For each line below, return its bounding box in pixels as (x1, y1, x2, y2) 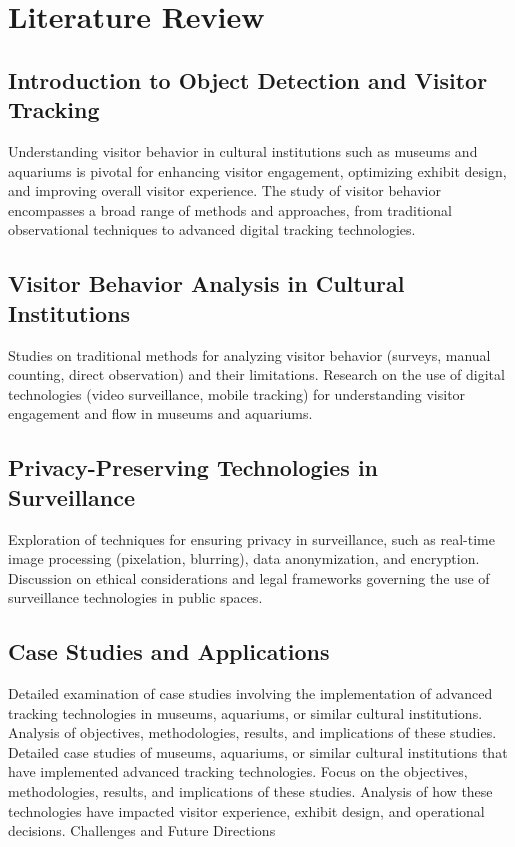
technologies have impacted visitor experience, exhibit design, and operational (8, 800, 485, 821)
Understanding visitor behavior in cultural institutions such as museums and (8, 140, 478, 161)
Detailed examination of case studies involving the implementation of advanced (8, 683, 493, 704)
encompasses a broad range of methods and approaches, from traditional (8, 199, 452, 220)
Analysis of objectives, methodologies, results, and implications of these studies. (8, 722, 497, 743)
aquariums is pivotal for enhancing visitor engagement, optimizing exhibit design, (8, 160, 507, 181)
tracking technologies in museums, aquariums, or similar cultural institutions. (8, 702, 483, 723)
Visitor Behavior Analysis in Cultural (8, 268, 405, 299)
